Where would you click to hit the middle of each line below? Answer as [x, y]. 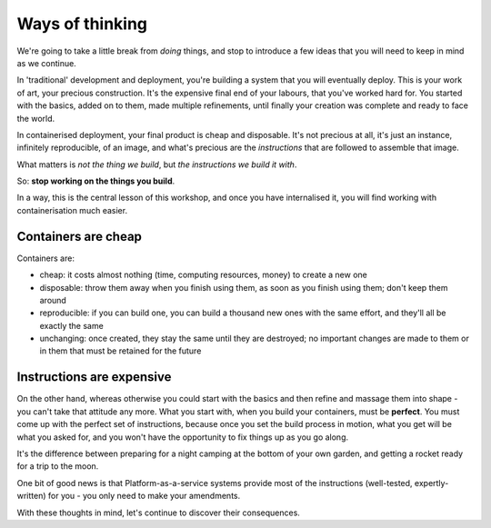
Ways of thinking [82, 24]
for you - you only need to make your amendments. [144, 496]
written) [31, 496]
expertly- [431, 483]
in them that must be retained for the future [120, 351]
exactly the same [71, 325]
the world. [36, 118]
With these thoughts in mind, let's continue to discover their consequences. [158, 513]
